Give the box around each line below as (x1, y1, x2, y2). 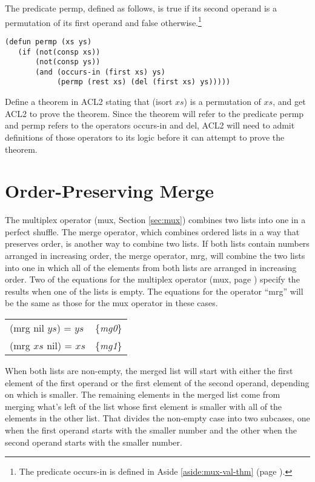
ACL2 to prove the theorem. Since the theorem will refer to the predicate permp (5, 107, 304, 119)
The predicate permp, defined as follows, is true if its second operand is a (5, 2, 277, 14)
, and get (273, 95, 306, 108)
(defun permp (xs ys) (5, 37, 92, 46)
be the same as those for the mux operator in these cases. (5, 296, 218, 309)
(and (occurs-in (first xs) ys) (35, 67, 165, 76)
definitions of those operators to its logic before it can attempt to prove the (5, 130, 285, 143)
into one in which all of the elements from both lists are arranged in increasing (5, 261, 297, 273)
